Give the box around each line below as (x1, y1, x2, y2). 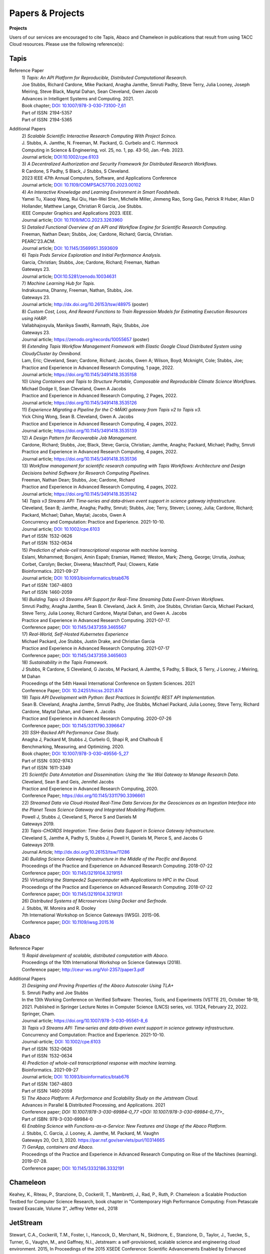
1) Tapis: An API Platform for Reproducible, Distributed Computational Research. (21, 74, 187, 80)
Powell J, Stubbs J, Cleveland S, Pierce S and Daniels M (21, 814, 137, 820)
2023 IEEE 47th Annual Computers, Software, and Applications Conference (21, 175, 177, 181)
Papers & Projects (9, 8, 85, 19)
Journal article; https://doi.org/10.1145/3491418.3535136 (21, 455, 137, 461)
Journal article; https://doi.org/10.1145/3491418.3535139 (21, 428, 137, 434)
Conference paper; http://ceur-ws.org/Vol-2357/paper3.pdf (21, 966, 145, 973)
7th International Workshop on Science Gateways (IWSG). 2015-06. (21, 912, 160, 918)
